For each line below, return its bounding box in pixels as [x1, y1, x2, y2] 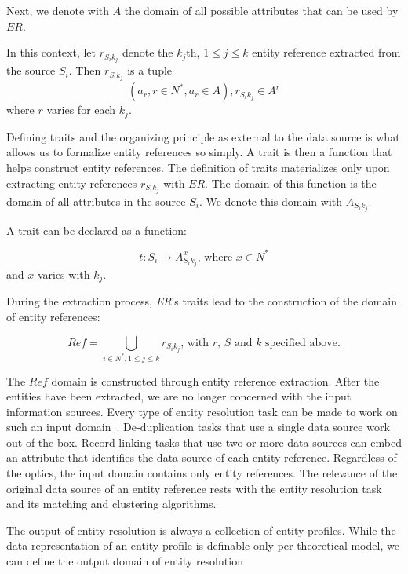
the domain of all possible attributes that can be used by [124, 2, 399, 18]
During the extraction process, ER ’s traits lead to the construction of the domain [6, 293, 398, 309]
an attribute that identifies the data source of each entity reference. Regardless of [6, 449, 397, 466]
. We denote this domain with [199, 192, 343, 209]
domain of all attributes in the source [6, 192, 186, 209]
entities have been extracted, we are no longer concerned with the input [6, 388, 352, 404]
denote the [122, 44, 173, 60]
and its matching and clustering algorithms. [6, 495, 217, 512]
